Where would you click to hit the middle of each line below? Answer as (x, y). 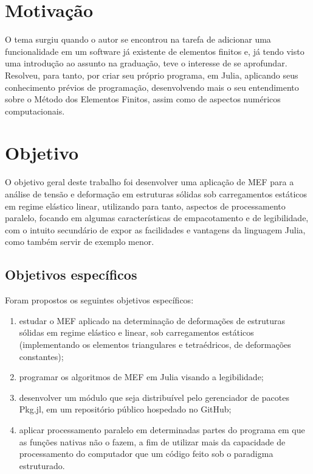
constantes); (41, 356)
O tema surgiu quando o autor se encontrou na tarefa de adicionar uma (138, 39)
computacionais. (35, 111)
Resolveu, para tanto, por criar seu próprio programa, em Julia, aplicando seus (152, 75)
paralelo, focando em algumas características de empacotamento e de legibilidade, (157, 218)
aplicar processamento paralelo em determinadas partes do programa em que (162, 429)
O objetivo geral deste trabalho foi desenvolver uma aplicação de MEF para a (150, 182)
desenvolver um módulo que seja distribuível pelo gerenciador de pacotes (154, 397)
